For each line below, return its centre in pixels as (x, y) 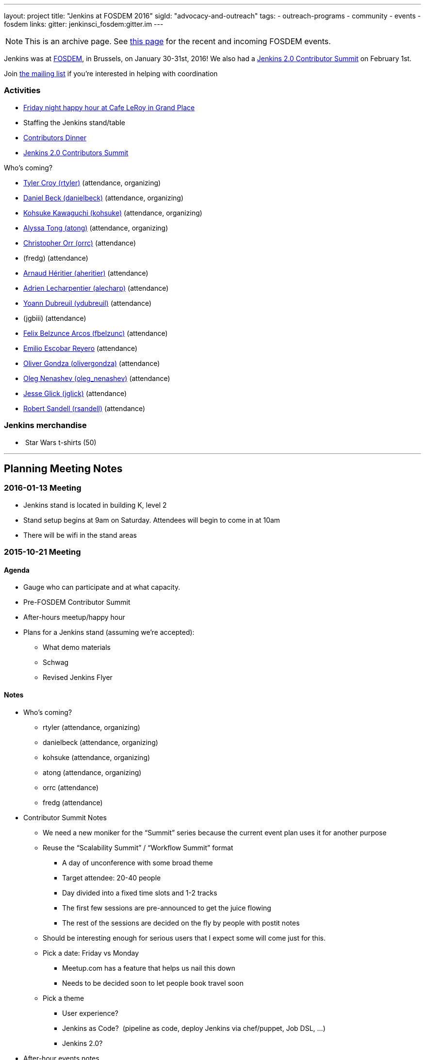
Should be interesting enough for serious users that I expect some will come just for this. (184, 938)
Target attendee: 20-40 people (112, 878)
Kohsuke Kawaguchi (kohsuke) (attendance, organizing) (113, 213)
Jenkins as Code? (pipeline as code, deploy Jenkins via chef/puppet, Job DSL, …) (194, 1028)
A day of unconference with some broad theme (138, 862)
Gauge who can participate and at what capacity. (102, 587)
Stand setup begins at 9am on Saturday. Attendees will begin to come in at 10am (152, 520)
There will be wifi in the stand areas (80, 535)
